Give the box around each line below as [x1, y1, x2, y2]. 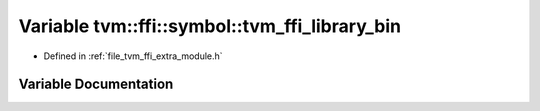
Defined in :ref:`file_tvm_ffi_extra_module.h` [43, 50, 224, 62]
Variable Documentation [18, 76, 174, 93]
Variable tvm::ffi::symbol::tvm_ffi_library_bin [18, 15, 402, 37]
